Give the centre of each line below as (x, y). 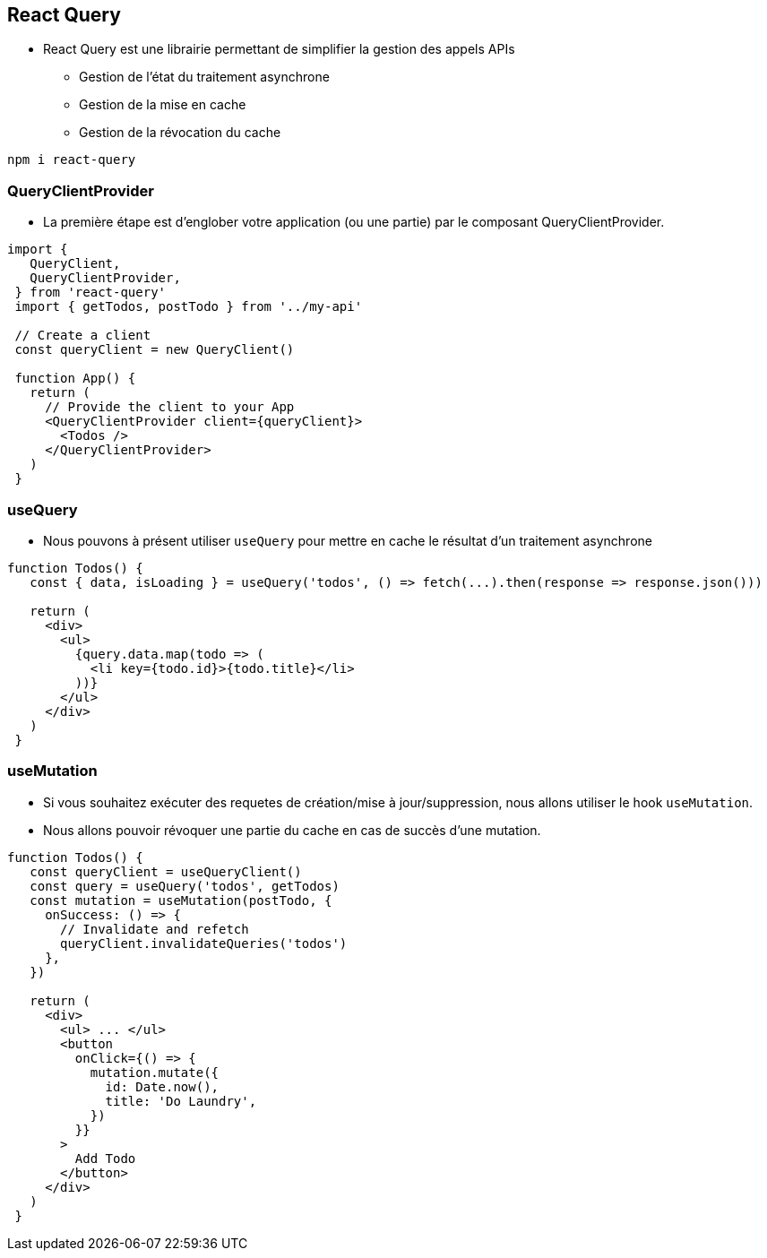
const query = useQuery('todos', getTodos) (185, 886)
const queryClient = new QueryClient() (155, 350)
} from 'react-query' (90, 293)
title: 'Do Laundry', (181, 1101)
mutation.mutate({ (155, 1072)
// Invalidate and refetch (155, 929)
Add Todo (105, 1158)
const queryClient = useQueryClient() (166, 871)
